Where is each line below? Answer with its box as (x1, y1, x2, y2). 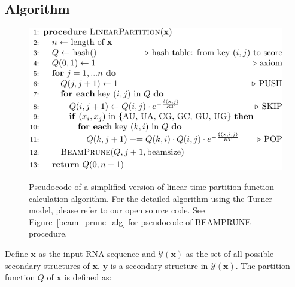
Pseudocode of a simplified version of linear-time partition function (29, 180, 275, 193)
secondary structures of (5, 259, 90, 271)
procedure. (29, 227, 68, 240)
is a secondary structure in (110, 259, 208, 271)
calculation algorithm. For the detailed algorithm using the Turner (29, 192, 272, 204)
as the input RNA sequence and (38, 247, 156, 259)
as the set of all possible (185, 247, 274, 259)
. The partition (235, 259, 290, 271)
